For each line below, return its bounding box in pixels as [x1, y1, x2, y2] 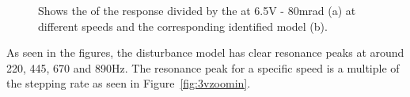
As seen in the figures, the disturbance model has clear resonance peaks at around [6, 44, 404, 61]
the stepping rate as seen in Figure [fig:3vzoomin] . [6, 75, 251, 91]
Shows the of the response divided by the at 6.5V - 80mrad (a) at [38, 2, 356, 18]
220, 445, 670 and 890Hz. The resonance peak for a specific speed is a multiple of [6, 59, 400, 76]
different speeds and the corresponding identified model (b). [38, 17, 328, 34]
